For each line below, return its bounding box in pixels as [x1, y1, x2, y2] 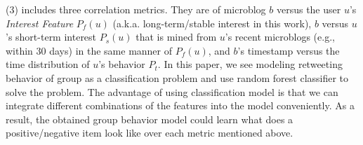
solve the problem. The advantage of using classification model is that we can [6, 84, 338, 99]
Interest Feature [6, 15, 74, 30]
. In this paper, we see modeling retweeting [157, 57, 343, 71]
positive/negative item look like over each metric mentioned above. [6, 125, 293, 140]
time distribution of [6, 57, 90, 71]
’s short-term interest [6, 29, 97, 44]
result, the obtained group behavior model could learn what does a [6, 111, 293, 126]
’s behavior [98, 57, 145, 71]
